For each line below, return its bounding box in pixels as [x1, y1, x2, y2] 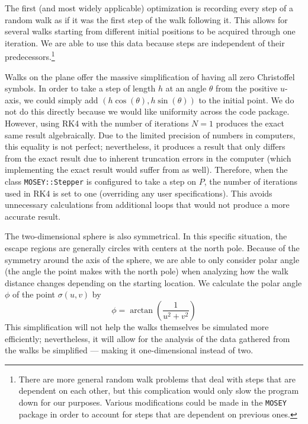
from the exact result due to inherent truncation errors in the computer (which [5, 151, 291, 164]
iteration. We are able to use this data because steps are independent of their [5, 36, 285, 49]
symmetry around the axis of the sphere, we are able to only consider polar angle [5, 253, 300, 265]
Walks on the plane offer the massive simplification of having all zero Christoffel [5, 70, 295, 83]
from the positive [216, 82, 278, 94]
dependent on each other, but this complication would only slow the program [18, 384, 299, 397]
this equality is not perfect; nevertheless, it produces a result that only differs [5, 140, 285, 153]
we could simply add [24, 93, 98, 106]
